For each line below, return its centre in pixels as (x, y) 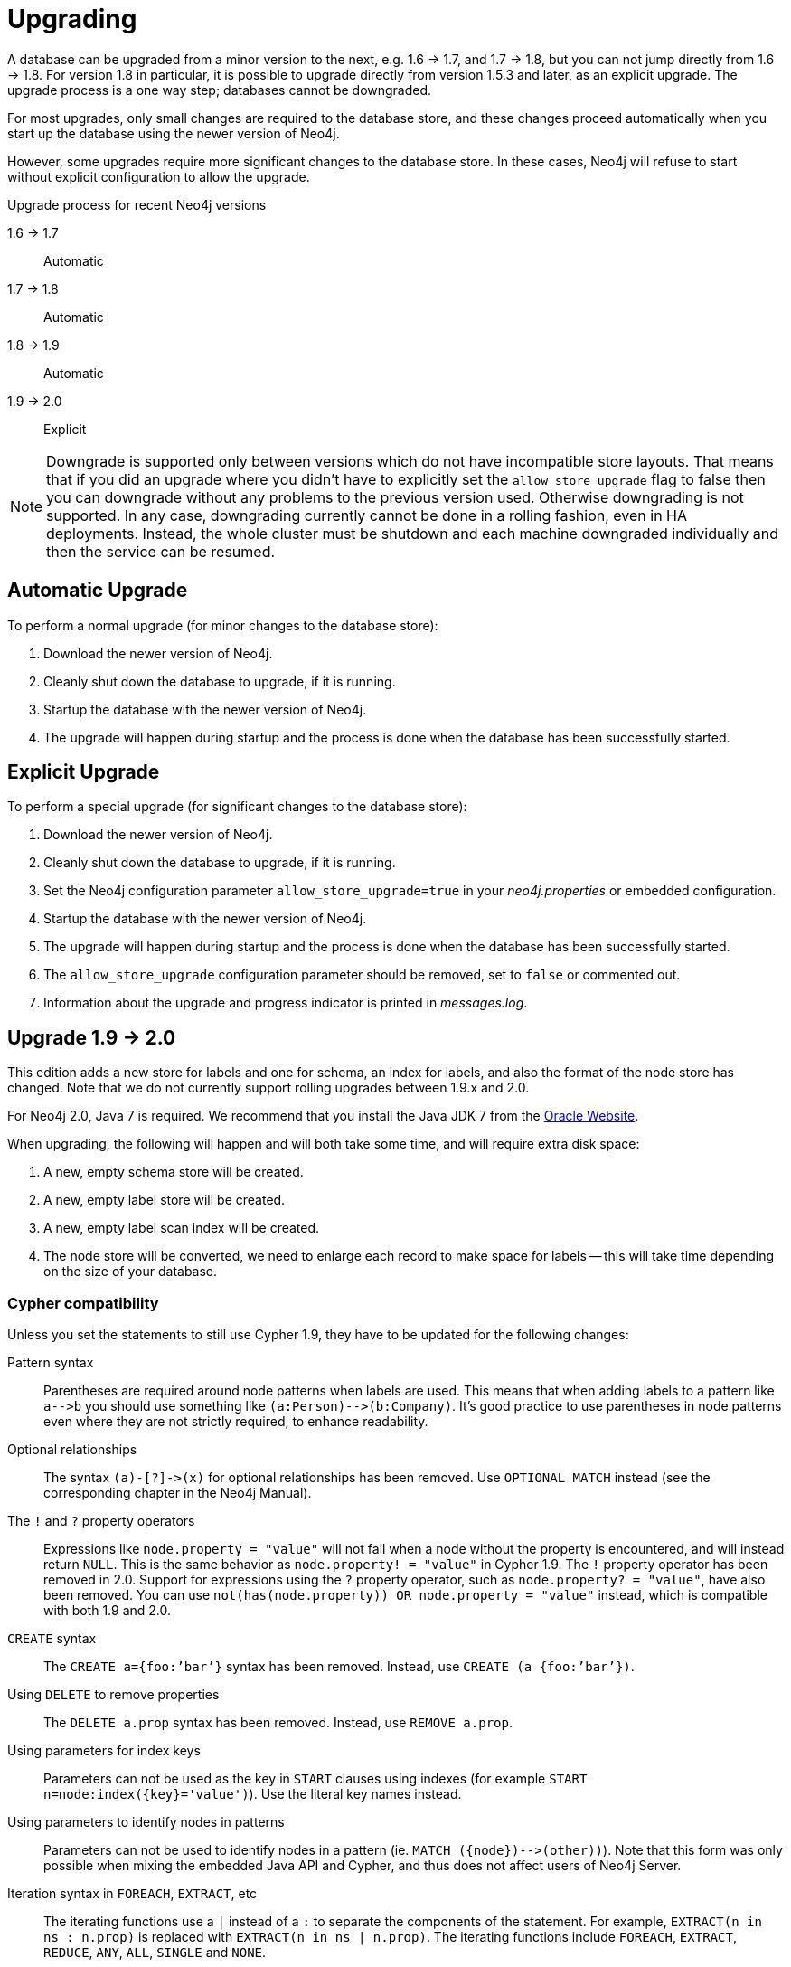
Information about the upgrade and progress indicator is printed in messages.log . (286, 1003)
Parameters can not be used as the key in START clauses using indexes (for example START (315, 1779)
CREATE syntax (52, 1639)
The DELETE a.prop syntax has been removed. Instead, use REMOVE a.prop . (278, 1723)
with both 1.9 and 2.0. (108, 1611)
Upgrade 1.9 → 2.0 (92, 1037)
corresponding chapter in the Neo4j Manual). (178, 1493)
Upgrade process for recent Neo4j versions (137, 204)
